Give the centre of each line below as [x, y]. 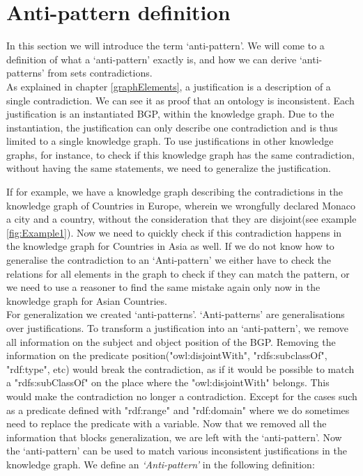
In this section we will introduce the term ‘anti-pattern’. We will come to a [165, 46]
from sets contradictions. [100, 73]
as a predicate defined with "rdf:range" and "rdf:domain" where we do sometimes [178, 410]
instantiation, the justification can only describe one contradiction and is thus [172, 127]
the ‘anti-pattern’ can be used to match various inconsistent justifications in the [177, 451]
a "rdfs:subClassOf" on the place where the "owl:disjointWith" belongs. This [168, 382]
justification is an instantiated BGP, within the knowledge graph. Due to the [170, 114]
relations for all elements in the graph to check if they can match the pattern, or [178, 273]
